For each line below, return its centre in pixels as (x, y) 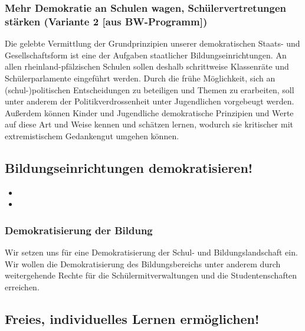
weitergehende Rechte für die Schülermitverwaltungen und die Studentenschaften (151, 275)
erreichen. (22, 286)
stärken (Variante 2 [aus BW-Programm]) (106, 21)
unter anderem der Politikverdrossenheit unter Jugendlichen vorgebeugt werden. (150, 101)
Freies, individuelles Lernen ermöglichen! (132, 318)
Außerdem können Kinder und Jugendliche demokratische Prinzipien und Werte (149, 112)
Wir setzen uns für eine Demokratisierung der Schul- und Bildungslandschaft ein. (151, 252)
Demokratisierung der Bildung (79, 230)
